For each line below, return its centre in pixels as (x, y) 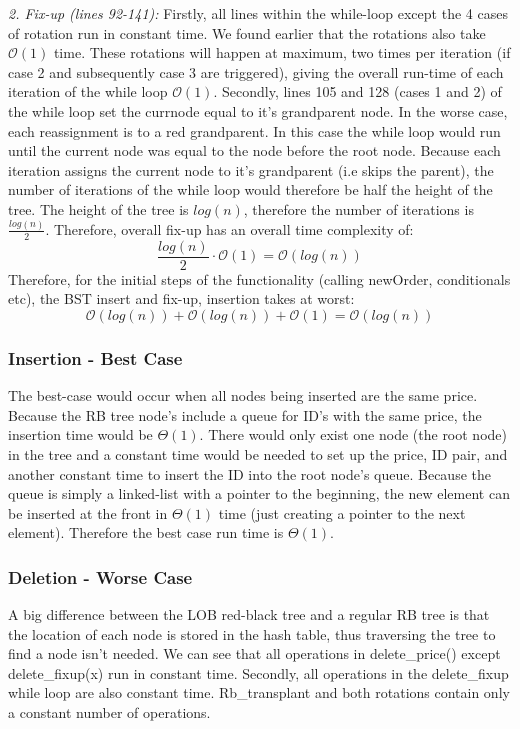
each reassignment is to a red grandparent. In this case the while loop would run (254, 130)
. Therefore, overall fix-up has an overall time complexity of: (229, 228)
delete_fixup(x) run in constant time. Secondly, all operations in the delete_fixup (258, 672)
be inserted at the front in (88, 512)
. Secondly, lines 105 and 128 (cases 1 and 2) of (357, 91)
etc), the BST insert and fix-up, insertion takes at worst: (181, 298)
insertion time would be (80, 434)
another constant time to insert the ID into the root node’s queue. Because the (249, 473)
